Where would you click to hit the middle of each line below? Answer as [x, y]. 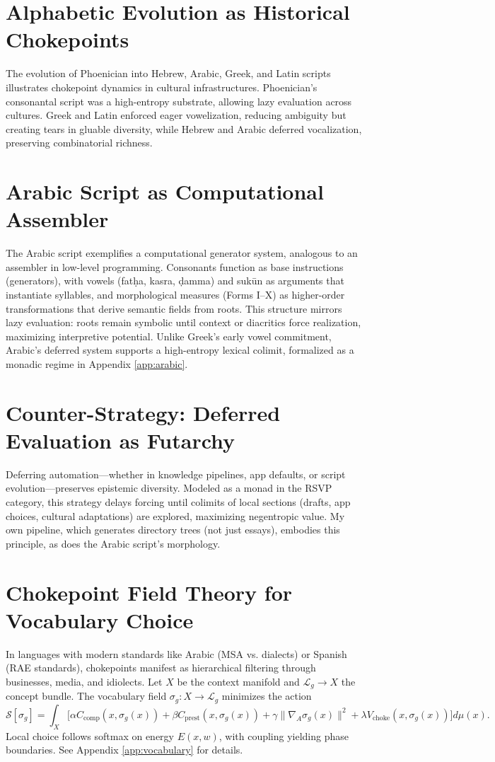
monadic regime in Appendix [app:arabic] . [97, 363]
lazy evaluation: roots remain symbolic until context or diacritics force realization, [184, 322]
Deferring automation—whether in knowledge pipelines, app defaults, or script [176, 474]
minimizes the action [267, 696]
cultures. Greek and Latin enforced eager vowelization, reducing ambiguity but [176, 115]
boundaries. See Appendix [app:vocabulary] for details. [124, 750]
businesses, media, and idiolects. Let [84, 681]
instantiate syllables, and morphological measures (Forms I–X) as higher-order [175, 294]
